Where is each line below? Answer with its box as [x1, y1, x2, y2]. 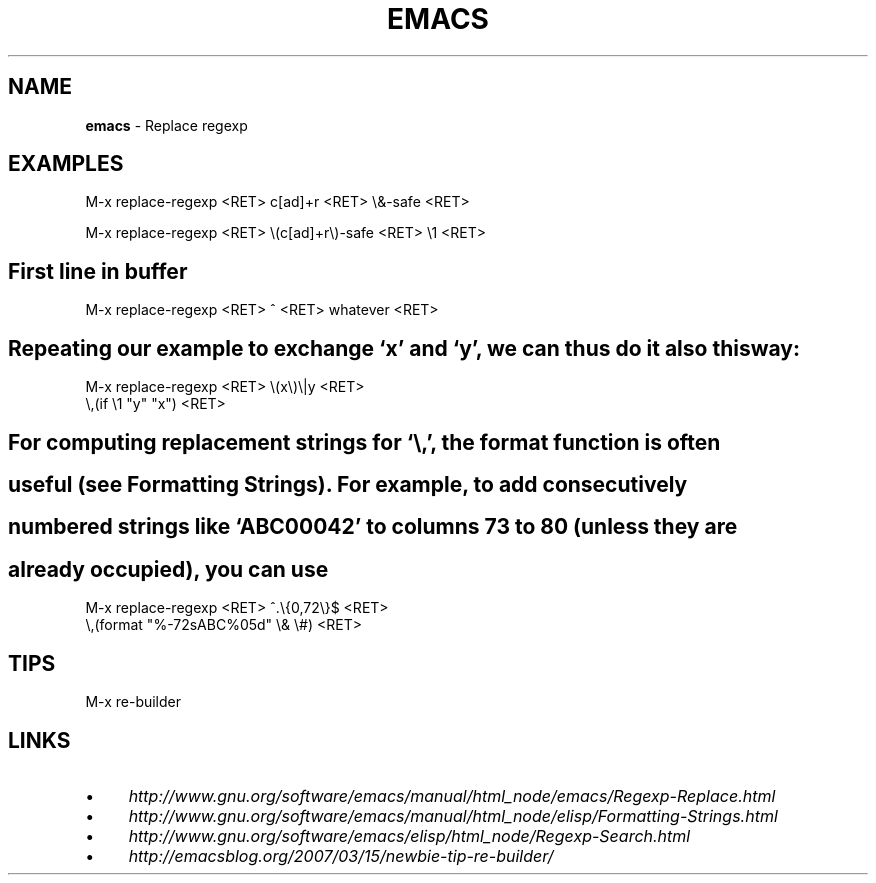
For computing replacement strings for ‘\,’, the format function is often [8, 429, 721, 455]
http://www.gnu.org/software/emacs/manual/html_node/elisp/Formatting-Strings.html [128, 805, 778, 826]
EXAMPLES [8, 151, 124, 177]
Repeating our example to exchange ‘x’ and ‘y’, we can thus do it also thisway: [8, 335, 800, 361]
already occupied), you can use [8, 556, 329, 582]
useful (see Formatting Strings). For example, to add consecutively [8, 471, 688, 497]
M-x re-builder [85, 693, 182, 711]
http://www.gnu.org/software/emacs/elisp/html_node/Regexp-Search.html [128, 825, 691, 846]
